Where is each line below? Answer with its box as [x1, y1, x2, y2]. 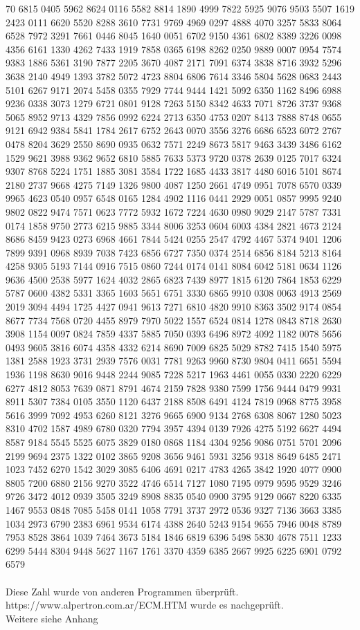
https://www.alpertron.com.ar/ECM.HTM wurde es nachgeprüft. [6, 597, 284, 612]
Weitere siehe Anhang [6, 611, 98, 625]
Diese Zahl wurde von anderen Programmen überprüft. [6, 584, 239, 598]
